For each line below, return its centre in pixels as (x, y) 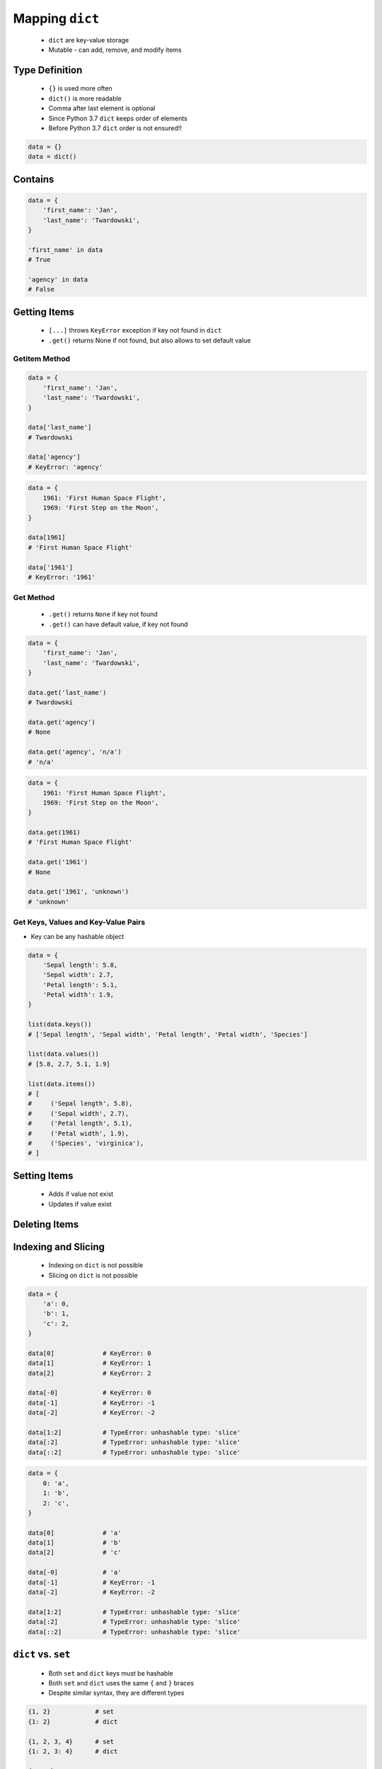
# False (41, 289)
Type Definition (48, 70)
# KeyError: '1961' (62, 577)
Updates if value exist (80, 1204)
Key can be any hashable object (77, 936)
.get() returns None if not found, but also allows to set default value (150, 340)
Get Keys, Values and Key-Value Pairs (79, 922)
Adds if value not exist (81, 1194)
